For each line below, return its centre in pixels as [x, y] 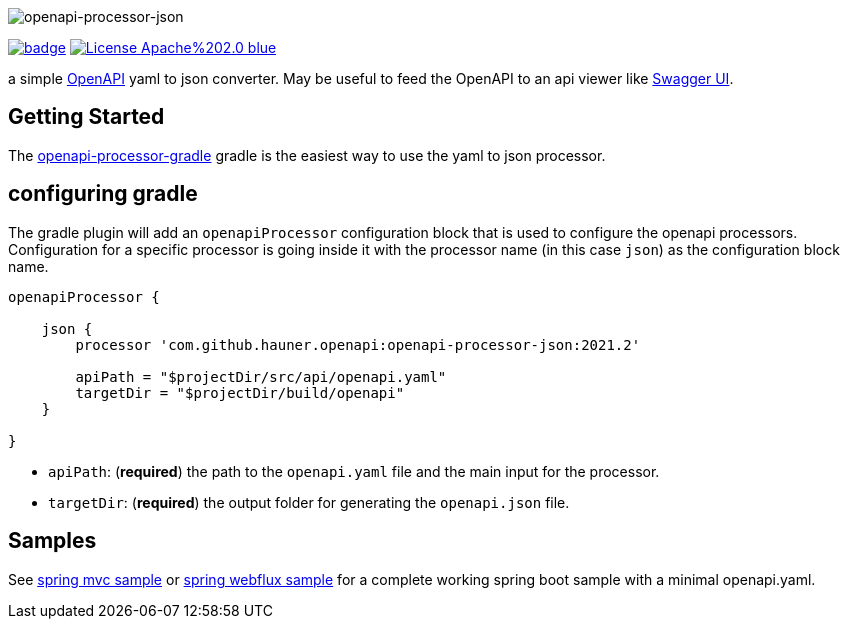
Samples [52, 541]
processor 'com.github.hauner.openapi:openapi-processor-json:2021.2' [358, 344]
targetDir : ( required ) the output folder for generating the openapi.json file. [309, 502]
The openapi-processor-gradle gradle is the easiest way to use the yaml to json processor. [307, 155]
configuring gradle [103, 194]
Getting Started [86, 117]
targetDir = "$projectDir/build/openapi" [240, 392]
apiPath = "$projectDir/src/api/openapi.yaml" [261, 376]
